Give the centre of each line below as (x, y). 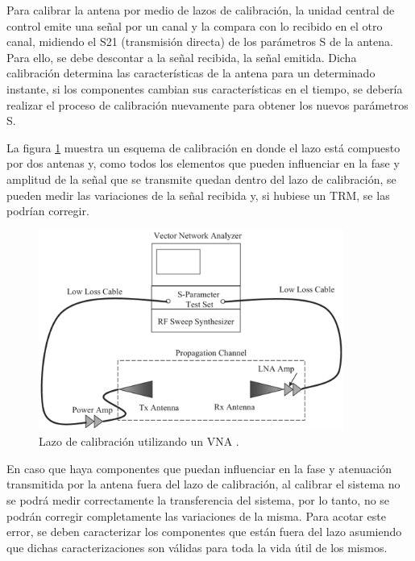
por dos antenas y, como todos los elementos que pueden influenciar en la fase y (203, 163)
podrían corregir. (48, 211)
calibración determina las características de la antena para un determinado (191, 73)
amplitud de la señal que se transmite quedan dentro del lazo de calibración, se (201, 179)
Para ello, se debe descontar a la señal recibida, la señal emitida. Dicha (182, 57)
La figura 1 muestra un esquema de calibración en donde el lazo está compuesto (203, 147)
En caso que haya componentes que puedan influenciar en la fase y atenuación (199, 468)
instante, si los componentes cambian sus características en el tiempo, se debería (205, 88)
